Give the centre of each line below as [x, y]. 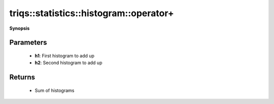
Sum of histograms [55, 90]
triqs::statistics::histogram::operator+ [92, 13]
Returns [22, 77]
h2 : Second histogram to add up [68, 63]
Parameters [28, 43]
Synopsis [20, 28]
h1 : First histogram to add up [65, 56]
